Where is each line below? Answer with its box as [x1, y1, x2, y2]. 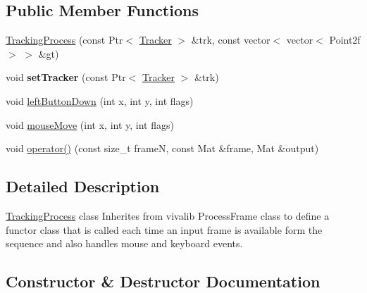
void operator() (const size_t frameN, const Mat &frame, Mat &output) [6, 141, 319, 156]
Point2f [329, 32, 361, 47]
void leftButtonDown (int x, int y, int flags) [6, 93, 194, 108]
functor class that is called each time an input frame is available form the [6, 222, 323, 237]
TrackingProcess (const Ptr [6, 32, 123, 47]
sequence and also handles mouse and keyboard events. [6, 236, 243, 251]
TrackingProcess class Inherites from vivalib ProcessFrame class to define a [6, 208, 330, 223]
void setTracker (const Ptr [6, 70, 126, 85]
